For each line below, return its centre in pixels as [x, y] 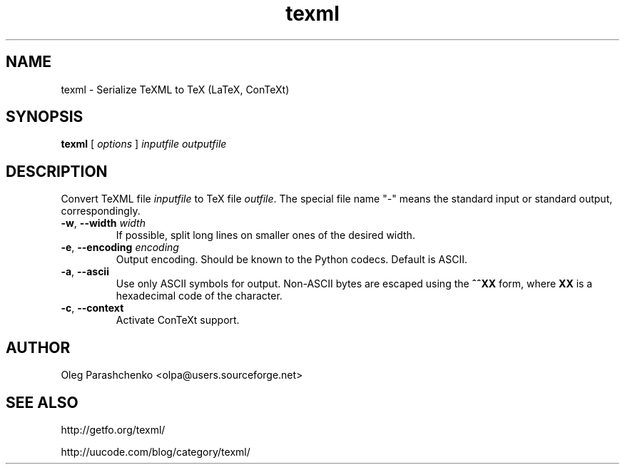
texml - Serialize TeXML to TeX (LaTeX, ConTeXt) [175, 89]
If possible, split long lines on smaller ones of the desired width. [265, 235]
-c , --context [92, 308]
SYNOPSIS [45, 117]
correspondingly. [101, 211]
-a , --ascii [85, 272]
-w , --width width [103, 223]
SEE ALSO [42, 402]
